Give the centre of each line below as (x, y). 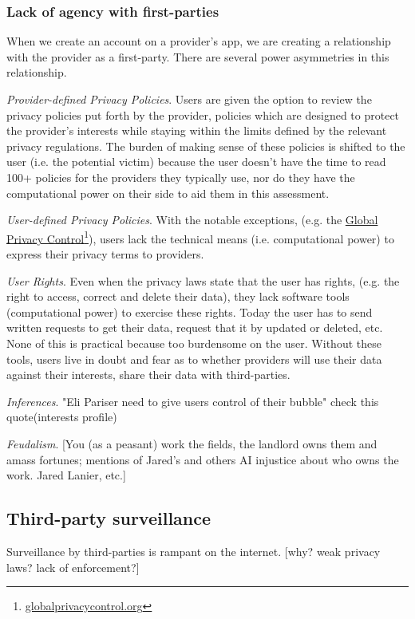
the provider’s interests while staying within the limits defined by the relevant (197, 130)
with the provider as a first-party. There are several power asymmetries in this (198, 56)
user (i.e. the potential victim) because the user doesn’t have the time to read (196, 162)
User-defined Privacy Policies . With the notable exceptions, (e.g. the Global (192, 220)
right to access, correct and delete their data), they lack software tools (178, 296)
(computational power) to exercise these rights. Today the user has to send (190, 311)
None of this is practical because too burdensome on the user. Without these (194, 343)
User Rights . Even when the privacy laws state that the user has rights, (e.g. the (203, 280)
